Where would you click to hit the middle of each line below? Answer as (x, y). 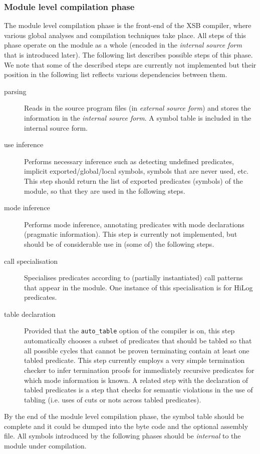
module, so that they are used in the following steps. (105, 190)
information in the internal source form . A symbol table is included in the (138, 117)
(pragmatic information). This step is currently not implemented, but (131, 234)
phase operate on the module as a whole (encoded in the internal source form (123, 45)
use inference (24, 144)
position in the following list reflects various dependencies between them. (116, 74)
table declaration (30, 314)
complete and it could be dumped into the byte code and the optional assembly (126, 426)
